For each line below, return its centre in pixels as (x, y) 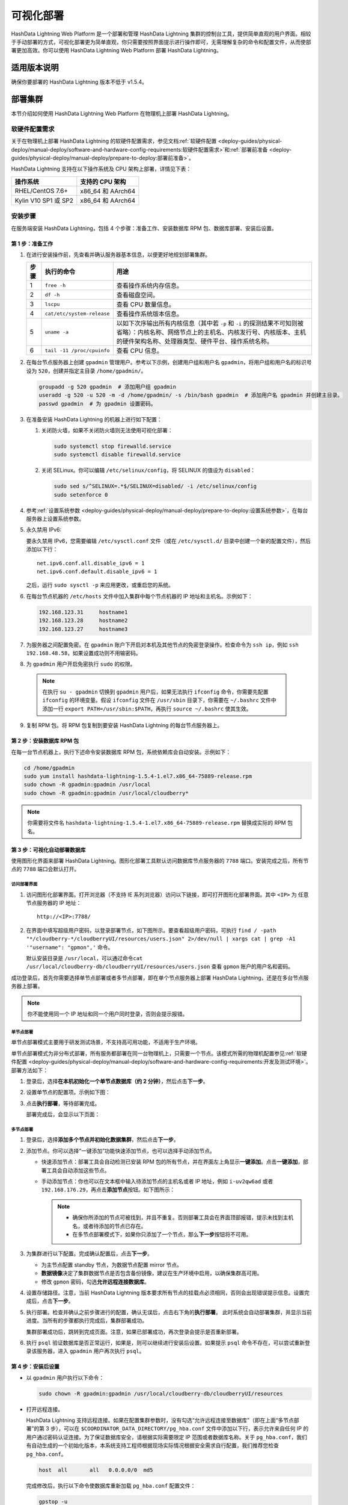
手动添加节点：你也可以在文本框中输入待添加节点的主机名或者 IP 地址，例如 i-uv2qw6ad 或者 (157, 1181)
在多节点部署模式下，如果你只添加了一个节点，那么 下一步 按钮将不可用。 (162, 1234)
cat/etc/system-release (77, 313)
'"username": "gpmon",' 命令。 (70, 947)
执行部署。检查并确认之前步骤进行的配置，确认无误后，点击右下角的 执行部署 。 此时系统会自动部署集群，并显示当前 (169, 1312)
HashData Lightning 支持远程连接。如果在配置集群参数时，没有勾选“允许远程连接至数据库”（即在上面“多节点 (160, 1420)
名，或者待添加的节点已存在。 (109, 1226)
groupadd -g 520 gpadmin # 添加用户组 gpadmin (108, 386)
